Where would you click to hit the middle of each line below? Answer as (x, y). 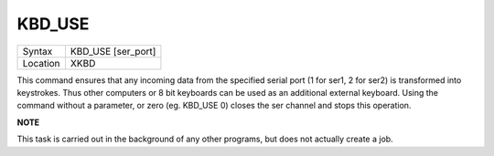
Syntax (38, 51)
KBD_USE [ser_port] (113, 51)
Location (41, 63)
